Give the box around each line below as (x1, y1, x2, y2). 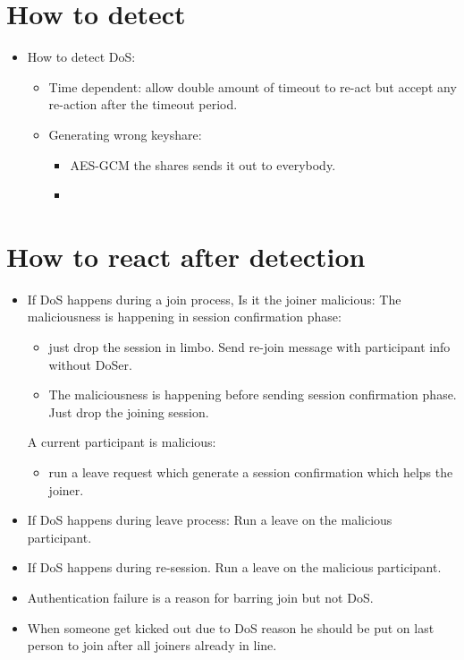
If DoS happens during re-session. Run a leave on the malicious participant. (27, 558, 442, 577)
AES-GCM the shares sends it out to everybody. (70, 155, 336, 174)
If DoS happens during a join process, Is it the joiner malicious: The (27, 289, 401, 308)
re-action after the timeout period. (48, 95, 238, 114)
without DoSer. (48, 355, 132, 373)
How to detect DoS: (27, 47, 136, 66)
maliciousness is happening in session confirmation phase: (27, 307, 342, 326)
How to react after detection (6, 237, 366, 274)
